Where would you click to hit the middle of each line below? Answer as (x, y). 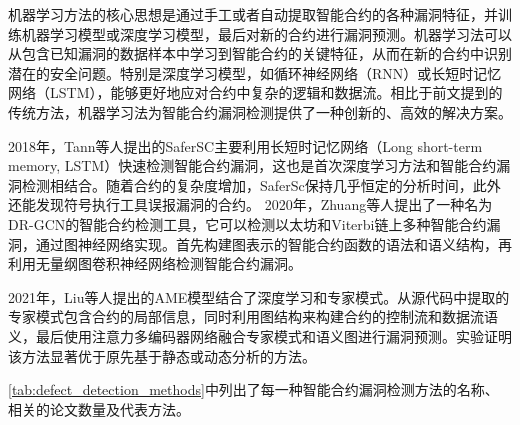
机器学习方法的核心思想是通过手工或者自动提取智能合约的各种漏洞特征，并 (253, 14)
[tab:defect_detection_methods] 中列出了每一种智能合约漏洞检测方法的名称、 (253, 389)
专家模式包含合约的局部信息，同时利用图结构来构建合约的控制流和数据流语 (253, 316)
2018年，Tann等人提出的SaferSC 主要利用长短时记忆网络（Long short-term (245, 145)
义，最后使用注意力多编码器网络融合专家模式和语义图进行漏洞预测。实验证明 (260, 335)
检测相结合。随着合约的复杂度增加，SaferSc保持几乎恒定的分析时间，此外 (261, 184)
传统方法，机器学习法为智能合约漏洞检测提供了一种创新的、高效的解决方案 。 (260, 111)
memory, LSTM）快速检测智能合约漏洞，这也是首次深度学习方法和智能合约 (252, 165)
